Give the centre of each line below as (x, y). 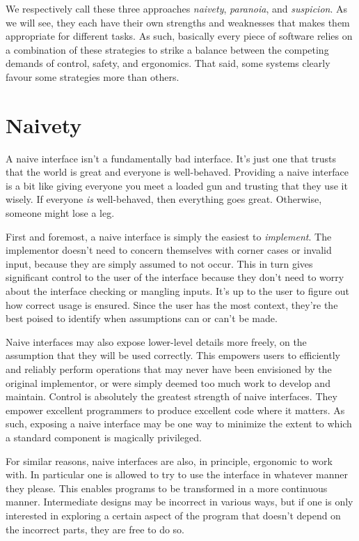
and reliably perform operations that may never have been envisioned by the (169, 369)
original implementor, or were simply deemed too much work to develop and (168, 382)
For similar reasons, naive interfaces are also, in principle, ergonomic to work (169, 460)
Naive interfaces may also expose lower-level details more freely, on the (156, 341)
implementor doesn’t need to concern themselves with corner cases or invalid (169, 250)
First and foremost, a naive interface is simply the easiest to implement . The (169, 236)
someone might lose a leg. (60, 213)
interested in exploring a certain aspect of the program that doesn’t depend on (173, 515)
